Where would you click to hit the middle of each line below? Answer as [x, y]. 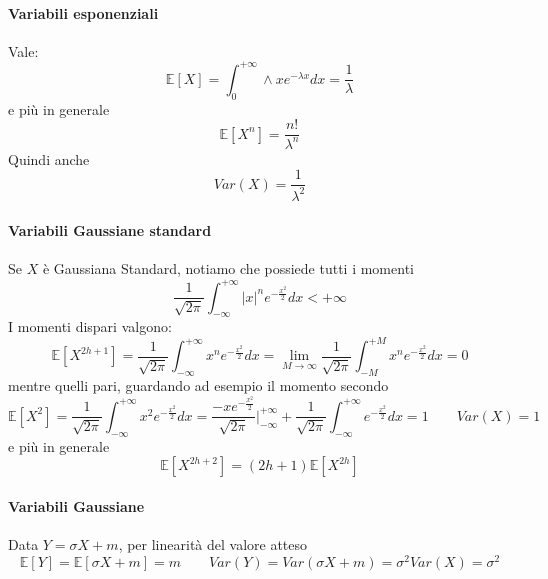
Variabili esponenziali [83, 12]
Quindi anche [49, 158]
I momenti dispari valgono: [90, 326]
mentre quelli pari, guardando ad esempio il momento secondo [198, 385]
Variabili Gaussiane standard [110, 230]
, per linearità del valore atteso [213, 543]
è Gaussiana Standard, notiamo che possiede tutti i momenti [228, 268]
